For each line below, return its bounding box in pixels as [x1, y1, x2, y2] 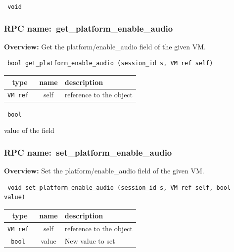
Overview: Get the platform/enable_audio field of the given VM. [4, 41, 206, 51]
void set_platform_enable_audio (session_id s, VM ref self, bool [7, 184, 231, 191]
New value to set [64, 236, 115, 246]
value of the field [4, 125, 54, 135]
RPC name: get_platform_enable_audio [4, 22, 173, 34]
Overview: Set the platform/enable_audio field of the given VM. [4, 166, 204, 176]
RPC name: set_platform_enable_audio [4, 146, 172, 158]
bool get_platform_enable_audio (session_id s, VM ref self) [7, 60, 213, 67]
